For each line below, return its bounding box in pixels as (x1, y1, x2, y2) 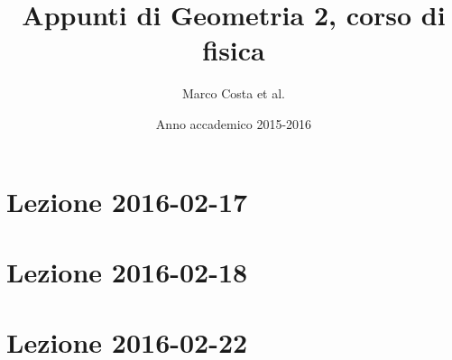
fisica (202, 32, 265, 69)
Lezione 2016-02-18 (6, 253, 248, 290)
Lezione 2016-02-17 (6, 182, 248, 219)
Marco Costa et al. (181, 84, 286, 103)
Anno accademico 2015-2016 (155, 114, 312, 133)
